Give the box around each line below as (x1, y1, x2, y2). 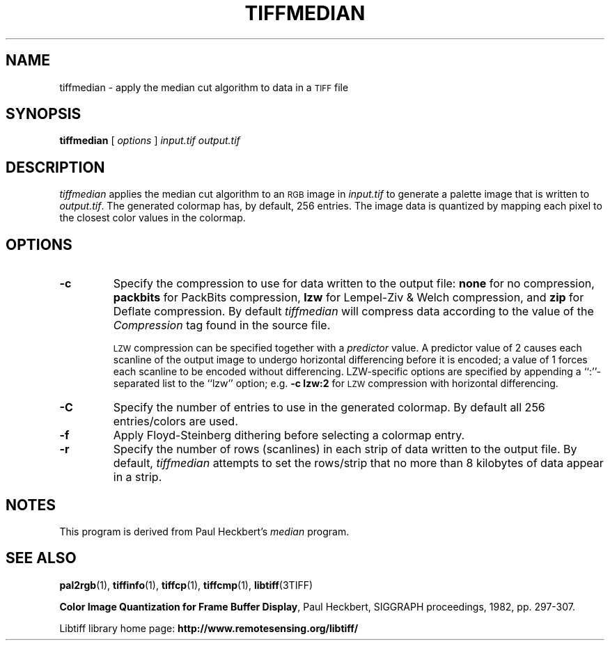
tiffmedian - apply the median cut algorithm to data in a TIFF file (59, 81, 349, 93)
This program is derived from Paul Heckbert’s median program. (59, 525, 350, 537)
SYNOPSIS (6, 105, 81, 123)
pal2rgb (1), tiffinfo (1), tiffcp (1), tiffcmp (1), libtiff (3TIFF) (59, 578, 313, 591)
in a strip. (113, 470, 162, 484)
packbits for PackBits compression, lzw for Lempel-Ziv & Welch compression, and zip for (113, 290, 584, 305)
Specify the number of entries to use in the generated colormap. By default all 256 (113, 400, 545, 415)
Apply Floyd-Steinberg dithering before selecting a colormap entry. (113, 428, 465, 443)
